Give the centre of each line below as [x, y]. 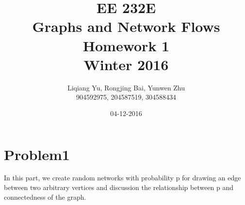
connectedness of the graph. [45, 197]
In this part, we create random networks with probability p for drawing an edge [122, 178]
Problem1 [37, 154]
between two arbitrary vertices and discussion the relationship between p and [119, 187]
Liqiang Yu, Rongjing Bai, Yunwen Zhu [126, 87]
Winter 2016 [126, 64]
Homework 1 [126, 45]
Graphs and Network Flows [126, 26]
